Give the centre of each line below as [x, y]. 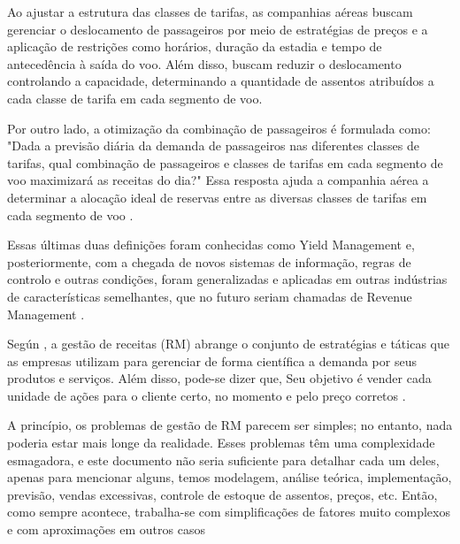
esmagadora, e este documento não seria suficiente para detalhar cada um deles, [223, 460]
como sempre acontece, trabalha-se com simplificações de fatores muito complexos [229, 512]
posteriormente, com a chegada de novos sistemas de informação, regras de [209, 261]
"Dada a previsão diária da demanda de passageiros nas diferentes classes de [213, 146]
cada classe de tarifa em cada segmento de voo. [135, 98]
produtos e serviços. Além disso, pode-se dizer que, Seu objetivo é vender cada [219, 378]
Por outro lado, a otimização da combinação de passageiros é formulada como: [219, 128]
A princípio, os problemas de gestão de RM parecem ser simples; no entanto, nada [230, 425]
